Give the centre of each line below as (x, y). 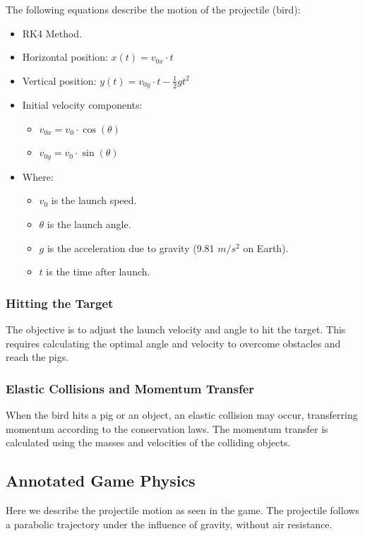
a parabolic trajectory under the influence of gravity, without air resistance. (169, 524)
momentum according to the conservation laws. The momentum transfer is (167, 428)
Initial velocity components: (82, 105)
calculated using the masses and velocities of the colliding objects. (148, 442)
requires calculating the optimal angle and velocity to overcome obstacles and (173, 343)
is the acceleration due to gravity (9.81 (131, 248)
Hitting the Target (60, 303)
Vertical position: (59, 80)
